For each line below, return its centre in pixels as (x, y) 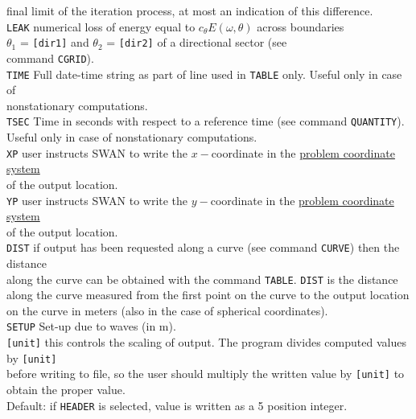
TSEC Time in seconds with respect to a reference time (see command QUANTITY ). (206, 121)
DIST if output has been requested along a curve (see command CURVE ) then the (203, 247)
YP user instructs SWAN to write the (97, 200)
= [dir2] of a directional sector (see (197, 42)
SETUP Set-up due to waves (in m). (91, 326)
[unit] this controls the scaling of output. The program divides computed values (206, 342)
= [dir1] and (54, 42)
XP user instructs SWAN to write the (97, 152)
